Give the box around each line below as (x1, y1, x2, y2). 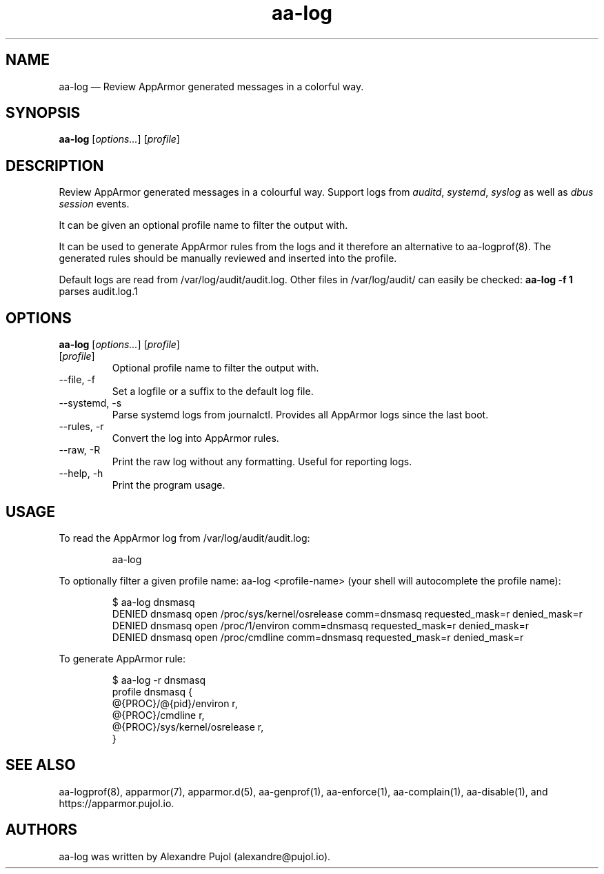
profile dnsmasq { (112, 685, 193, 698)
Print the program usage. (112, 479, 225, 491)
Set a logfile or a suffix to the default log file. (112, 385, 314, 398)
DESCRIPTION (6, 156, 104, 174)
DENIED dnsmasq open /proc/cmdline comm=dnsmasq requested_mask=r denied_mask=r (112, 631, 524, 643)
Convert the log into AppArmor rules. (112, 432, 279, 445)
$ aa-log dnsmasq (112, 596, 195, 608)
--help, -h (59, 467, 103, 480)
